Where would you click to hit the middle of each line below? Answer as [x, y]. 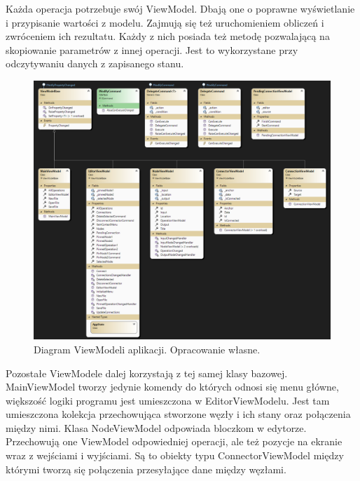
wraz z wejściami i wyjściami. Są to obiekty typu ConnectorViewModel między [175, 455]
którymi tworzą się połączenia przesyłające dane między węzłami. [146, 469]
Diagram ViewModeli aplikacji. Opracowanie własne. [147, 349]
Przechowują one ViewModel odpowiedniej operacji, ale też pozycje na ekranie [174, 441]
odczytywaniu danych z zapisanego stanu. [95, 63]
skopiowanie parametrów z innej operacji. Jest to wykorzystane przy [152, 49]
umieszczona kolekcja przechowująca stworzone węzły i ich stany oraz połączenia [178, 414]
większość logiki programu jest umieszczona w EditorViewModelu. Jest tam [168, 400]
